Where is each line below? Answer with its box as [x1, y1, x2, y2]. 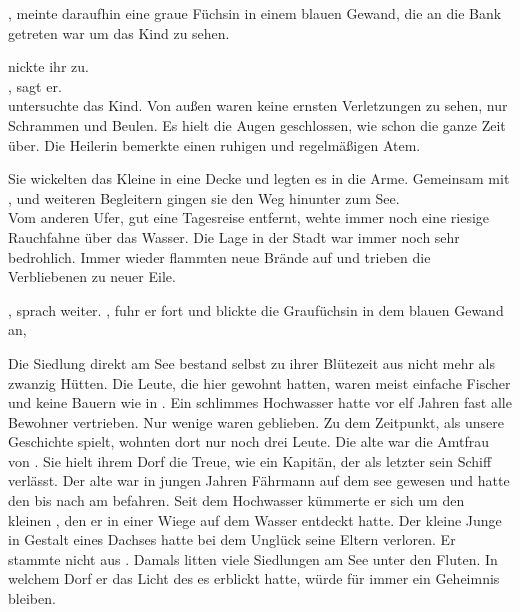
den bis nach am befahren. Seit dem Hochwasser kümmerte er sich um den [8, 490, 465, 511]
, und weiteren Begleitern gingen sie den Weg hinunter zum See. [8, 187, 400, 208]
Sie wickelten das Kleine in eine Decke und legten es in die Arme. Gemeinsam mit [8, 168, 510, 189]
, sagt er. [8, 75, 62, 96]
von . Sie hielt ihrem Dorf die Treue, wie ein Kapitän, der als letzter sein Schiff [8, 450, 492, 471]
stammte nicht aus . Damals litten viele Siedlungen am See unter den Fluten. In [8, 548, 498, 569]
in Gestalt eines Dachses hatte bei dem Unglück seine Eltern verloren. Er [8, 529, 456, 550]
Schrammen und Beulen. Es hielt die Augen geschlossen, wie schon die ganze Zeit [8, 114, 506, 135]
